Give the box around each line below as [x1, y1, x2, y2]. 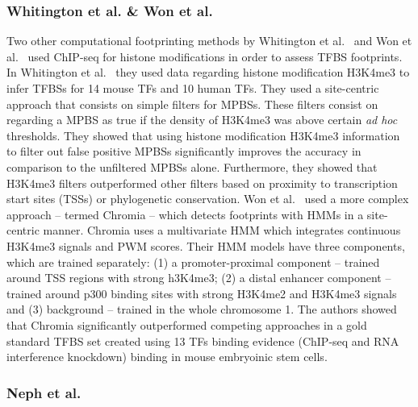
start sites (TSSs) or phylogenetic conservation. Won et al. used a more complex [6, 190, 409, 207]
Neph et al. [6, 382, 82, 402]
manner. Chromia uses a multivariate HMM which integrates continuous [43, 222, 401, 239]
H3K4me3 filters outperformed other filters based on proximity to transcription [6, 174, 398, 191]
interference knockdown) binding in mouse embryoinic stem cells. [6, 348, 328, 365]
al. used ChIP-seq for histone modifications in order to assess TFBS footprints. [6, 48, 403, 64]
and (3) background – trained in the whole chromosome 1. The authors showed [6, 301, 397, 318]
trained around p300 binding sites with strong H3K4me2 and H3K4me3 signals [6, 284, 397, 301]
